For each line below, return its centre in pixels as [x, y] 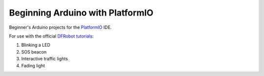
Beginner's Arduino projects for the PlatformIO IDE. [60, 27]
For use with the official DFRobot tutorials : [51, 36]
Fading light [33, 65]
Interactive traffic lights [44, 59]
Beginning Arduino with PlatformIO [81, 13]
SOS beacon [34, 52]
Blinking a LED [36, 45]
